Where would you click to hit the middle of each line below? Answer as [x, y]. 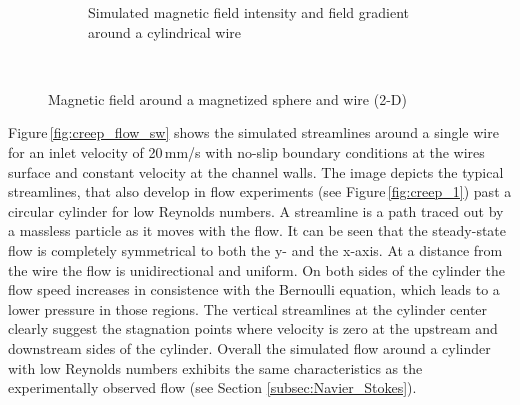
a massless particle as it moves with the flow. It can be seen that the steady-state [257, 230]
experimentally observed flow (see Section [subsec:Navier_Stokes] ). [212, 387]
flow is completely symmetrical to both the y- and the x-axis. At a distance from [255, 249]
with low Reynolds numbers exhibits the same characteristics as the [215, 367]
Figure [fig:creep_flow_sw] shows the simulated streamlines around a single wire [253, 132]
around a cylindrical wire [164, 31]
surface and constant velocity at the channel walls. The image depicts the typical [256, 171]
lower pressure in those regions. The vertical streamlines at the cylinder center [248, 308]
